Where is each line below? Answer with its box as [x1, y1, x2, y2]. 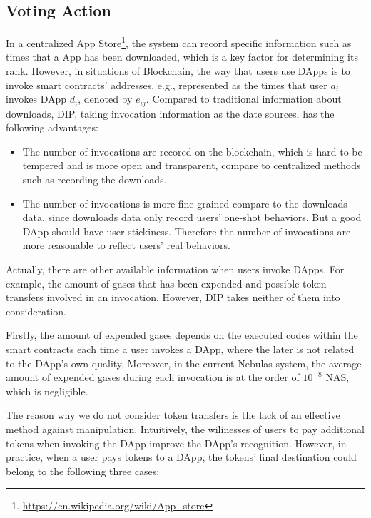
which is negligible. [6, 383, 88, 398]
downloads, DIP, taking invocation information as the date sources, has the [6, 106, 335, 121]
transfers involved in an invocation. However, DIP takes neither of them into [6, 290, 340, 305]
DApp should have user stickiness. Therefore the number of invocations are [22, 223, 351, 238]
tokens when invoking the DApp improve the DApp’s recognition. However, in [6, 435, 347, 450]
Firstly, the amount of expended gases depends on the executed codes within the [6, 327, 358, 342]
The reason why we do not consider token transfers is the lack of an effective [6, 407, 340, 422]
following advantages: [6, 120, 98, 135]
